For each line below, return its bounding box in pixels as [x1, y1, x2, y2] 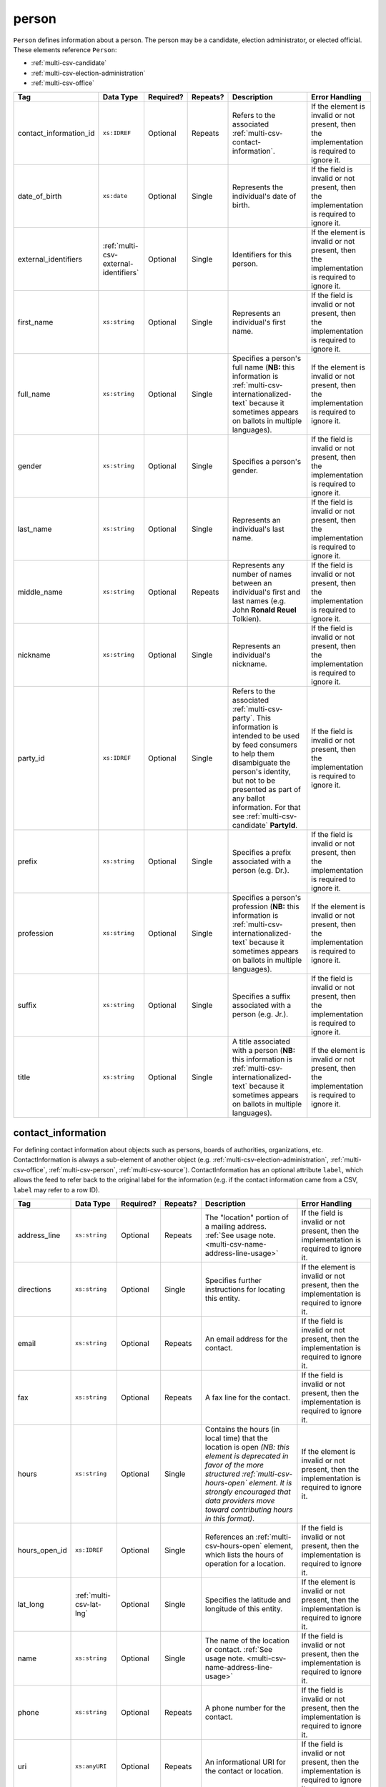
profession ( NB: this [232, 901, 300, 911]
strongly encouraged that [204, 1487, 291, 1497]
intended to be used [232, 731, 300, 741]
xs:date [102, 192, 128, 199]
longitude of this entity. [204, 1603, 283, 1613]
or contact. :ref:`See [204, 1644, 273, 1654]
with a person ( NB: [232, 1045, 296, 1055]
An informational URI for [204, 1757, 286, 1767]
